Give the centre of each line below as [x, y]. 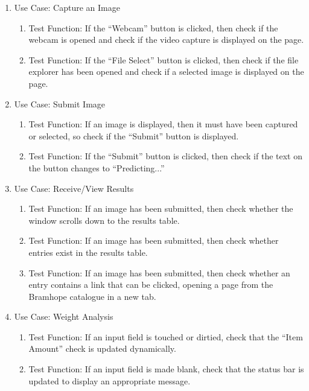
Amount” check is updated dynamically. [102, 348]
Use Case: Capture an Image [67, 7]
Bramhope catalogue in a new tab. [92, 296]
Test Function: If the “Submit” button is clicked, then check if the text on [165, 156]
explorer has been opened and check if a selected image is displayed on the [166, 72]
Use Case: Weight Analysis [64, 316]
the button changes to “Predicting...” [97, 167]
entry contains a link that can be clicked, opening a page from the [151, 285]
